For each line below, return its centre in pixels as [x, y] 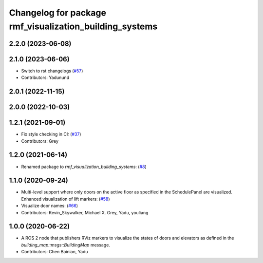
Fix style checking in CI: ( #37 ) [51, 134]
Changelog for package [58, 13]
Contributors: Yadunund [45, 77]
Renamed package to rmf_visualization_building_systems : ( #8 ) [84, 167]
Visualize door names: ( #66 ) [49, 206]
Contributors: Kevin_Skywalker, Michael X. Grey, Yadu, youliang [85, 212]
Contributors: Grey [40, 141]
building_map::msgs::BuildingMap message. [66, 245]
